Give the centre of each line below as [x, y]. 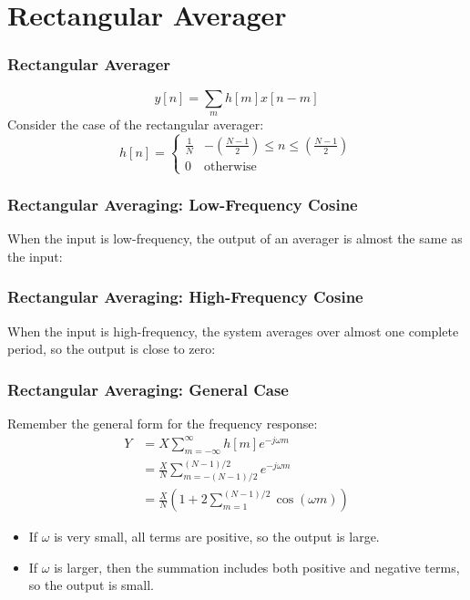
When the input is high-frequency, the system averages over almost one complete [233, 331]
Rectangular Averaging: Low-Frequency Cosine [183, 205]
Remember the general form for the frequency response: [163, 424]
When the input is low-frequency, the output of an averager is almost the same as [235, 238]
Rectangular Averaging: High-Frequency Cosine [185, 297]
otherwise [230, 166]
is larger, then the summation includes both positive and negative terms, [257, 567]
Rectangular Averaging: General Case [148, 389]
